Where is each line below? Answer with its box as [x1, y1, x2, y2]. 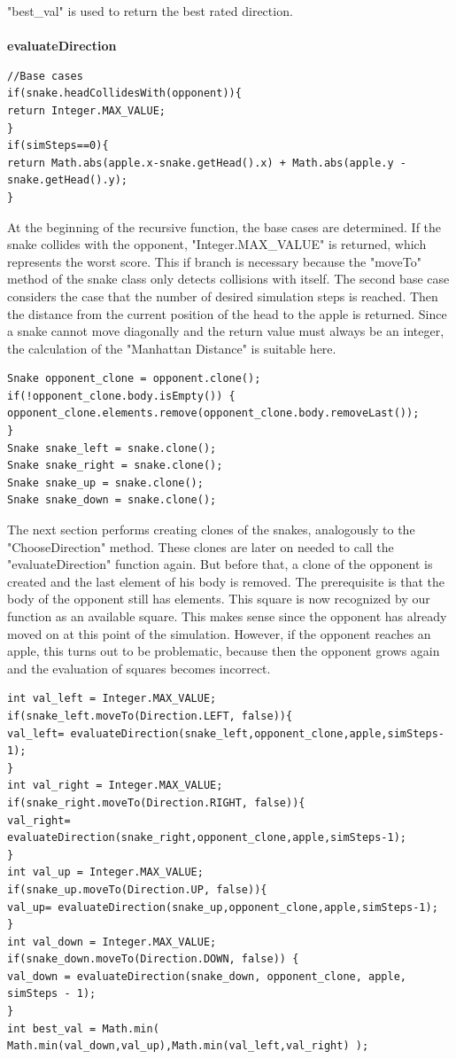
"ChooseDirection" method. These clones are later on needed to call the [7, 537, 394, 556]
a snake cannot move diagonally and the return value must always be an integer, [7, 322, 444, 340]
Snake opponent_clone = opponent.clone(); [7, 372, 261, 385]
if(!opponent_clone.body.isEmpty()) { [7, 389, 236, 402]
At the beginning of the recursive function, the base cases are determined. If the [7, 217, 442, 236]
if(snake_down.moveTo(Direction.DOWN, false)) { [7, 953, 299, 966]
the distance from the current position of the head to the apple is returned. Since [7, 304, 447, 323]
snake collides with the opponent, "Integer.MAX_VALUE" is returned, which [7, 235, 427, 253]
